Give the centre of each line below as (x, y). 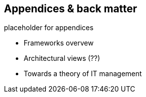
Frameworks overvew (59, 43)
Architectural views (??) (62, 58)
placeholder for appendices (49, 28)
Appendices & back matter (71, 9)
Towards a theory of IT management (83, 74)
